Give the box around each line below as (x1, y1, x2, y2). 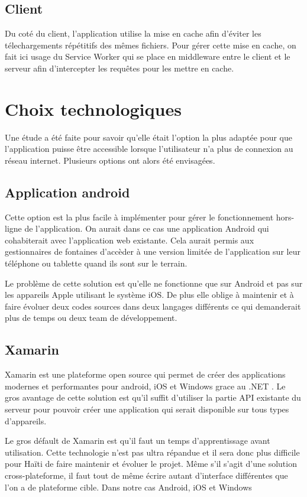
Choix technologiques (5, 96, 182, 121)
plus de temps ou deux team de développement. (5, 311, 177, 324)
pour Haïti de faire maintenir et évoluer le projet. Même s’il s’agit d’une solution (5, 457, 297, 470)
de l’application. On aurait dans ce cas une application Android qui (24, 222, 269, 235)
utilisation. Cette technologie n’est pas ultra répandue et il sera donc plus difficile (5, 446, 300, 458)
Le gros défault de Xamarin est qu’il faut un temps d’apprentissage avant (5, 434, 270, 447)
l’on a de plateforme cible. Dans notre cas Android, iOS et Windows (5, 480, 252, 493)
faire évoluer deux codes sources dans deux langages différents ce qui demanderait (5, 300, 301, 312)
